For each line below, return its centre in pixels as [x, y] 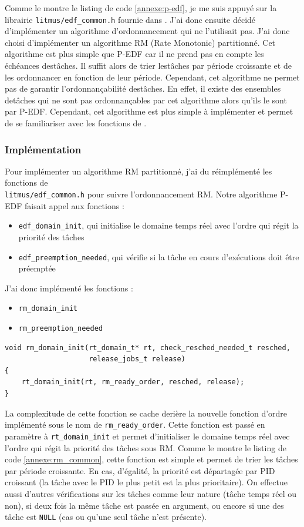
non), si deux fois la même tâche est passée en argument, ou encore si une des [144, 505]
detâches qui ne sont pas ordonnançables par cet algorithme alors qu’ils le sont [146, 100]
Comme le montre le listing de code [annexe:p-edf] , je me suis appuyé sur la [141, 8]
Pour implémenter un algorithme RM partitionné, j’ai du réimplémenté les [139, 171]
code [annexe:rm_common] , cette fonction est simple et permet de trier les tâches [151, 459]
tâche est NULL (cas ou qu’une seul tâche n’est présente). [106, 517]
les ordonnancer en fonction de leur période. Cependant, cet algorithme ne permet [152, 77]
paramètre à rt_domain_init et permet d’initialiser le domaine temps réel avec [147, 436]
